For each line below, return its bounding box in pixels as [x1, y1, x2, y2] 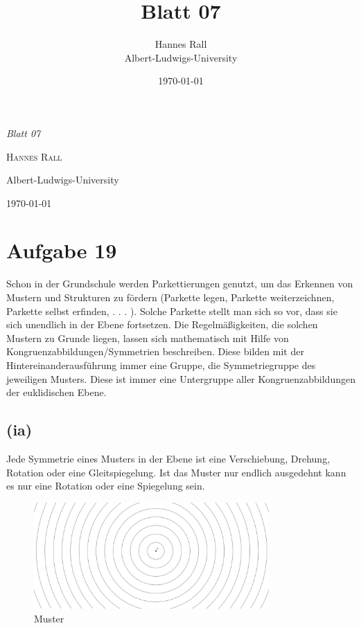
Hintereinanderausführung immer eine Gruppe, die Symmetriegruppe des [6, 357, 316, 372]
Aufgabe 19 [6, 236, 117, 264]
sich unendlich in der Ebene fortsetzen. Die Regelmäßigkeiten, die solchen [6, 317, 318, 332]
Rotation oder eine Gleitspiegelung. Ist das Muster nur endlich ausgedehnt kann [6, 465, 346, 479]
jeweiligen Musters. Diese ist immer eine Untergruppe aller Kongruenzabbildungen [6, 371, 355, 386]
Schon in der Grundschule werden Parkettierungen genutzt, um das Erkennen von [6, 276, 353, 291]
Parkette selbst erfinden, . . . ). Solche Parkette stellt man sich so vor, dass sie [6, 303, 337, 318]
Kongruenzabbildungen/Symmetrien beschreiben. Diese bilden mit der [6, 344, 304, 359]
